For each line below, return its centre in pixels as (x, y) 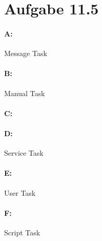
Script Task (22, 232)
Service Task (24, 153)
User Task (20, 192)
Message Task (26, 53)
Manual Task (25, 93)
